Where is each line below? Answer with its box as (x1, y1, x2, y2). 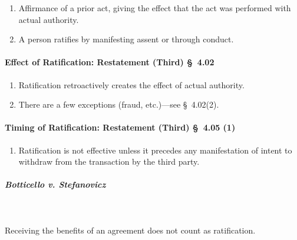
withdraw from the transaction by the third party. (18, 155, 200, 168)
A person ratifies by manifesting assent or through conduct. (18, 33, 234, 45)
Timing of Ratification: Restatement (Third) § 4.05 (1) (5, 121, 236, 134)
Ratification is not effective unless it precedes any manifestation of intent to (18, 144, 292, 156)
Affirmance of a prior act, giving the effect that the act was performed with (18, 2, 291, 14)
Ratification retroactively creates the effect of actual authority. (18, 78, 245, 91)
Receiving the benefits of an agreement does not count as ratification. (5, 224, 256, 236)
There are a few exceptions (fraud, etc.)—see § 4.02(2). (18, 98, 219, 111)
